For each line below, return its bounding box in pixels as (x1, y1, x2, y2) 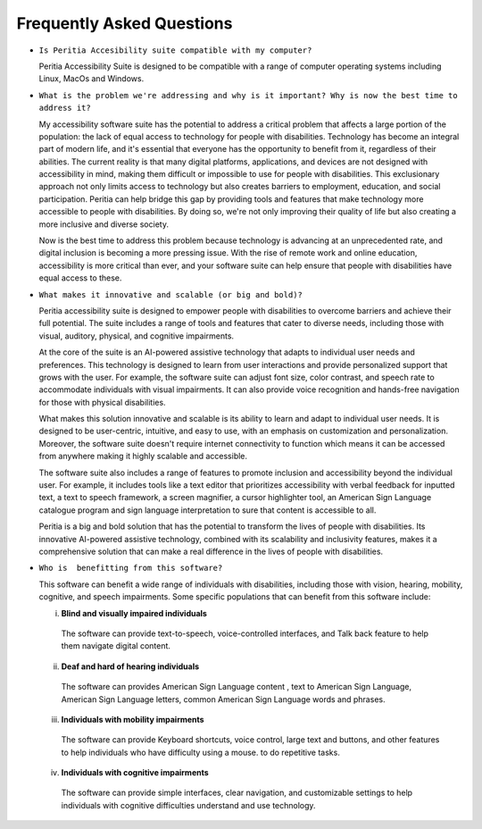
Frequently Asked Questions (16, 13, 233, 33)
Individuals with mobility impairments (61, 714, 204, 724)
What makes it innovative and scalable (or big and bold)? (38, 289, 303, 299)
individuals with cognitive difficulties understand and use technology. (61, 800, 316, 810)
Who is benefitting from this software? (38, 563, 223, 574)
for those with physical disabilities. (38, 397, 166, 407)
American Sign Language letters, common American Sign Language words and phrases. (61, 693, 386, 705)
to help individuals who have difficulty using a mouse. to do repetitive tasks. (61, 747, 341, 758)
